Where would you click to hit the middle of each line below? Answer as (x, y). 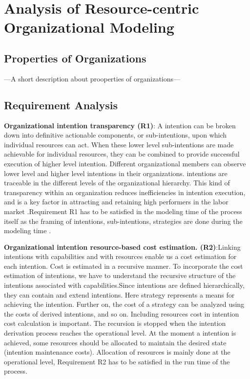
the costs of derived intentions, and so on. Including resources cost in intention (122, 313)
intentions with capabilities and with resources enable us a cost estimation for (120, 256)
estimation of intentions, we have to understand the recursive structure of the (120, 275)
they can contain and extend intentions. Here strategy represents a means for (119, 294)
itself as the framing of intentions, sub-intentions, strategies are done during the (123, 221)
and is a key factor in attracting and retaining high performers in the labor (116, 202)
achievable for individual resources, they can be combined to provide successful (122, 154)
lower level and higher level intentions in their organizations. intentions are (116, 173)
